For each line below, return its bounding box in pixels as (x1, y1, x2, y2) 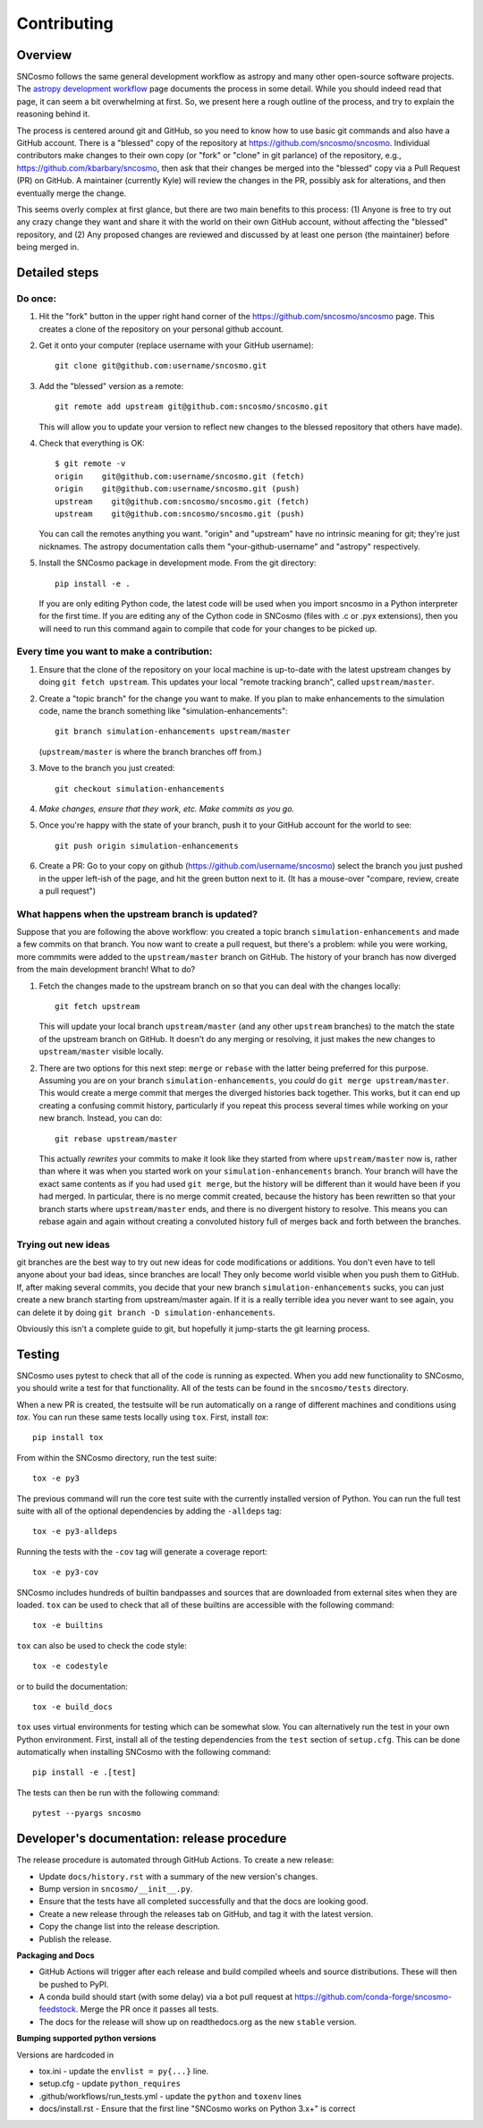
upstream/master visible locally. (38, 1047, 165, 1057)
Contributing (16, 13, 114, 33)
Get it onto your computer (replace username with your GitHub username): (38, 340, 314, 351)
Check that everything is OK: (38, 438, 145, 449)
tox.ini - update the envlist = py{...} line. (38, 2066, 209, 2077)
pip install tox (32, 1432, 104, 1443)
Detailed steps (16, 265, 99, 280)
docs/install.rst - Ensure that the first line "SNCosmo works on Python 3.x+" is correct (38, 2103, 356, 2115)
